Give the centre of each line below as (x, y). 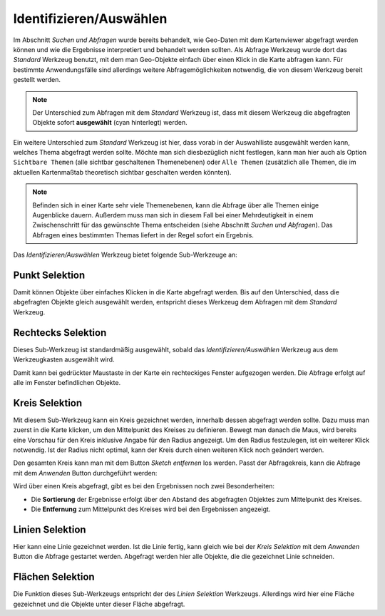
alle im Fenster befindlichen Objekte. (67, 382)
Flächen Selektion (54, 577)
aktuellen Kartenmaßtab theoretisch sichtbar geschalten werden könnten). (122, 172)
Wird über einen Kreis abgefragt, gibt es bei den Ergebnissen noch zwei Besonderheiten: (144, 486)
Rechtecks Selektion (60, 333)
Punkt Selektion (49, 275)
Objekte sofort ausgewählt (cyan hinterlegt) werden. (110, 123)
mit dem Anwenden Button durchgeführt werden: (85, 473)
